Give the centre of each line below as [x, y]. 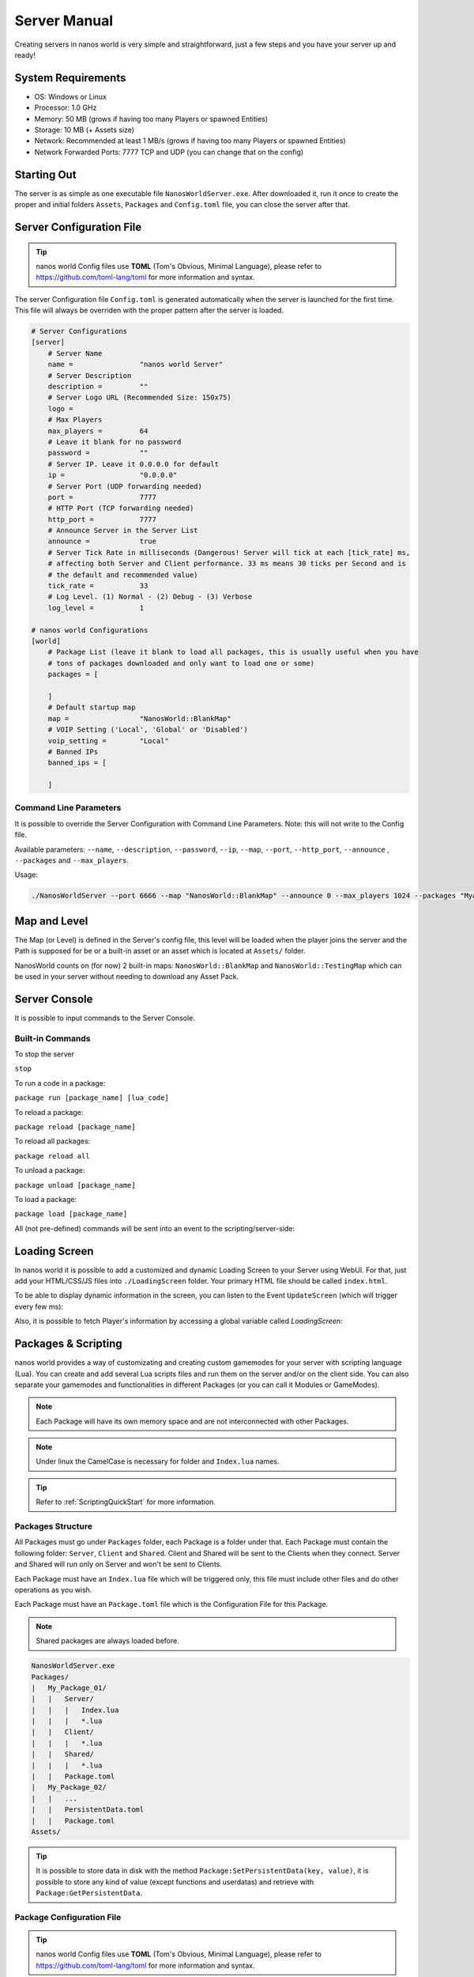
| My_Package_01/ [69, 1688]
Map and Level [51, 921]
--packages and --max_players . [72, 860]
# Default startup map [92, 707]
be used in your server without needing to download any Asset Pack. [127, 977]
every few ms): [39, 1306]
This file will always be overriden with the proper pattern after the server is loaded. [149, 310]
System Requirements [70, 78]
